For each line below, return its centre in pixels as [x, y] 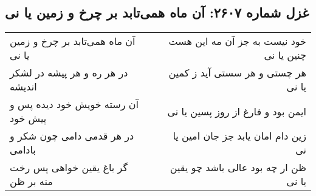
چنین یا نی [285, 55]
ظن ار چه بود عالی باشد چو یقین [238, 167]
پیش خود [28, 118]
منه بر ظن [31, 181]
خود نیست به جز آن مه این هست [237, 41]
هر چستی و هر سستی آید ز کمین [237, 73]
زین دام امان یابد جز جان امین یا [239, 136]
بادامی [23, 150]
